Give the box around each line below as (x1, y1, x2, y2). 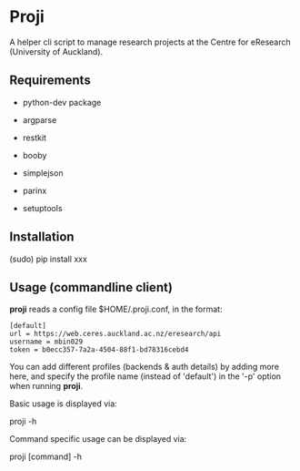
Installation (9, 230, 75, 245)
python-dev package (22, 97, 102, 108)
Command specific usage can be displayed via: (9, 434, 187, 445)
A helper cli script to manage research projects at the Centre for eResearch (9, 36, 291, 47)
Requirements (9, 73, 91, 88)
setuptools (22, 202, 63, 213)
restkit (22, 132, 47, 143)
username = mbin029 (9, 337, 84, 347)
